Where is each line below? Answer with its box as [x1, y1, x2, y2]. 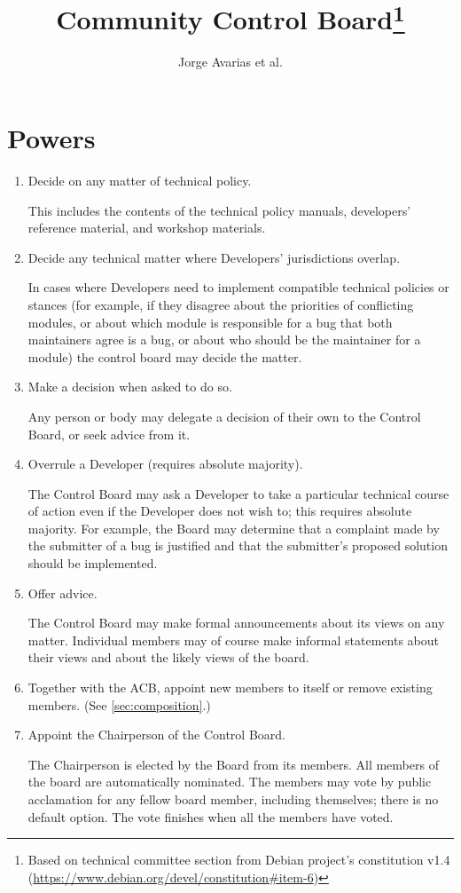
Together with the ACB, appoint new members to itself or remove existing [27, 678, 433, 697]
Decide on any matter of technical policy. [27, 170, 252, 189]
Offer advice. [27, 583, 98, 602]
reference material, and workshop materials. [27, 218, 266, 237]
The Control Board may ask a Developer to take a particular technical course [27, 484, 449, 502]
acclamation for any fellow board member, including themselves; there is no [27, 790, 439, 809]
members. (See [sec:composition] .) [27, 695, 211, 714]
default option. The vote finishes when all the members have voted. [27, 807, 394, 826]
